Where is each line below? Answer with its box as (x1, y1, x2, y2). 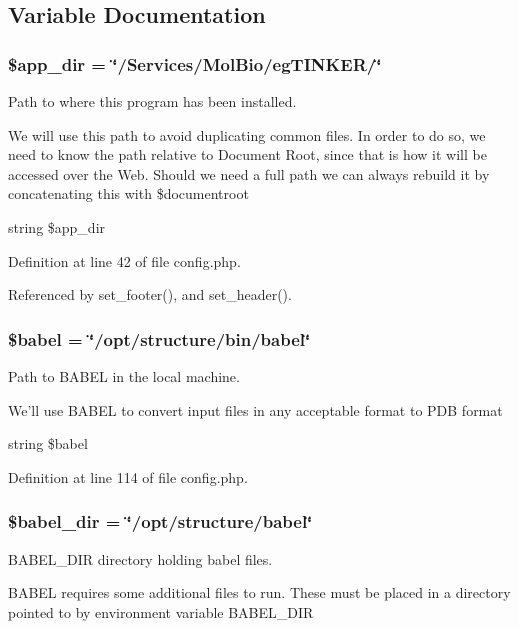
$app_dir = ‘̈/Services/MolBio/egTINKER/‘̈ (8, 51, 382, 76)
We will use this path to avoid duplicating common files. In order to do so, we (8, 124, 486, 145)
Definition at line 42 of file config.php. (8, 250, 241, 271)
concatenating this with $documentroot (8, 183, 249, 204)
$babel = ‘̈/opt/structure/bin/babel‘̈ (8, 326, 311, 351)
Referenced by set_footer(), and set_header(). (8, 284, 292, 305)
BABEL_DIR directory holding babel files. (8, 548, 273, 569)
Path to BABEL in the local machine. (8, 365, 240, 386)
